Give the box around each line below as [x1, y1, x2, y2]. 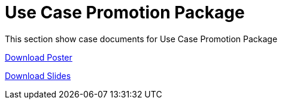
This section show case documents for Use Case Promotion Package [5, 33, 278, 44]
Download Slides [5, 70, 71, 81]
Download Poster [5, 52, 72, 62]
